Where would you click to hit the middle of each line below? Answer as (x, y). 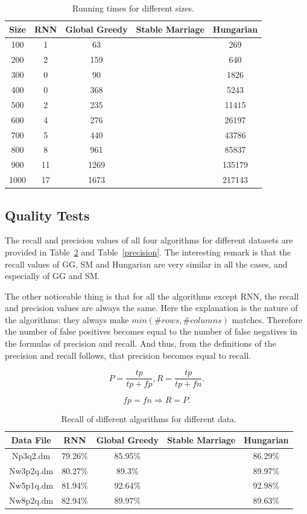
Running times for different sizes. (134, 8)
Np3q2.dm (31, 455)
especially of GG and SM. (52, 276)
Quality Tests (47, 215)
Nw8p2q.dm (31, 500)
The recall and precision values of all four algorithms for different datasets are (149, 240)
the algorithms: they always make (67, 319)
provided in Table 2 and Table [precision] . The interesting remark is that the (148, 252)
